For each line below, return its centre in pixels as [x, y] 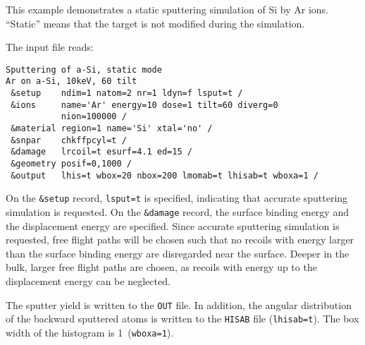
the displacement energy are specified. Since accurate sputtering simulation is [173, 225]
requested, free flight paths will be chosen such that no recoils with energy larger [180, 240]
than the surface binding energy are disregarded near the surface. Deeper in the [178, 253]
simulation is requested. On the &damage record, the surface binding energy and [177, 212]
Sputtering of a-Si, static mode [84, 69]
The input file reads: [50, 47]
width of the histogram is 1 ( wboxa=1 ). [90, 332]
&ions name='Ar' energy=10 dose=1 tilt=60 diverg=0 [144, 105]
